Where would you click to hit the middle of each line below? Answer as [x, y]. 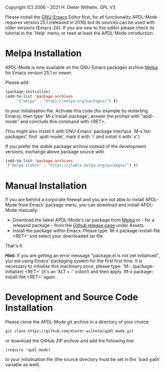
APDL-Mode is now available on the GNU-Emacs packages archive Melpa [81, 67]
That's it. [14, 246]
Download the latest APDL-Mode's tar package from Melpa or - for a [84, 220]
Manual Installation [46, 185]
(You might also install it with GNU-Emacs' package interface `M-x [74, 131]
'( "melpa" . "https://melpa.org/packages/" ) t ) [67, 101]
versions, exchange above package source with [55, 152]
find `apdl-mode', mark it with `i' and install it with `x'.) [84, 136]
